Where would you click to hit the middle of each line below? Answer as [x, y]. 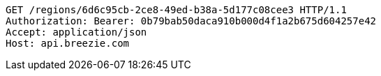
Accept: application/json [76, 32]
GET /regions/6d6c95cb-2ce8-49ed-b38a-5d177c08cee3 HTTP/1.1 [176, 10]
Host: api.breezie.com [68, 43]
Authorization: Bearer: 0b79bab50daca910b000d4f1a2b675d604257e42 [191, 21]
